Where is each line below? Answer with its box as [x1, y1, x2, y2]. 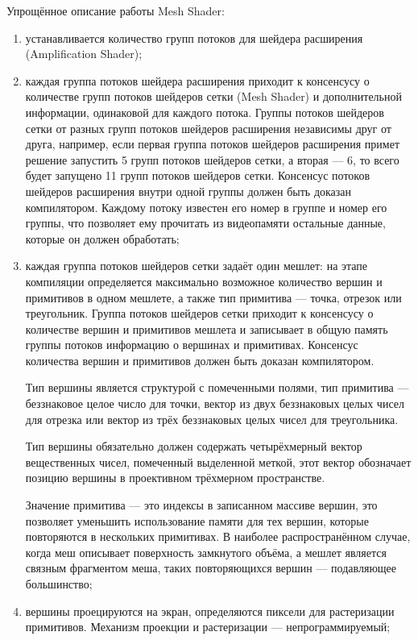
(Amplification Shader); [25, 45, 143, 62]
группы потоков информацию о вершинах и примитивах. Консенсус [25, 336, 358, 353]
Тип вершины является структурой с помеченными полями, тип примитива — [25, 379, 409, 396]
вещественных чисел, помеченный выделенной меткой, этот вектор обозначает [25, 453, 412, 470]
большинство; [25, 576, 93, 592]
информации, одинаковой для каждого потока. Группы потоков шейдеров [25, 103, 384, 120]
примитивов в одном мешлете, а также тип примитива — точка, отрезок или [25, 289, 402, 305]
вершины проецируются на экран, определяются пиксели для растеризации [25, 602, 395, 619]
